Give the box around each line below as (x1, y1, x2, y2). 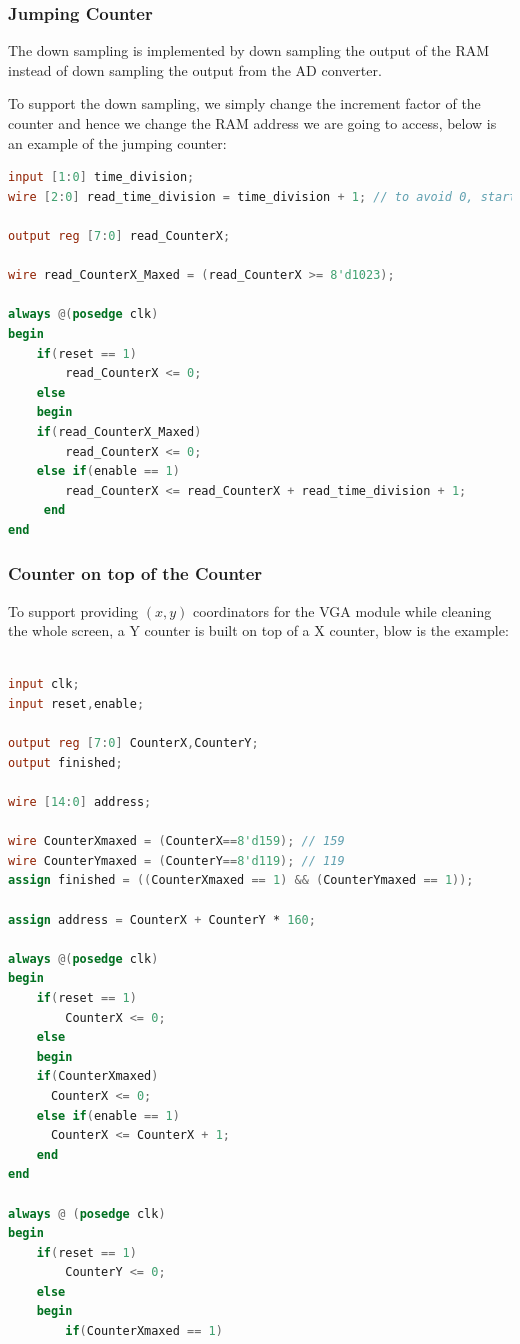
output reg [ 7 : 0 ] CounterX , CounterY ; (8, 736, 259, 751)
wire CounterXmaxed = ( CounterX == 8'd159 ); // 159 (8, 834, 345, 849)
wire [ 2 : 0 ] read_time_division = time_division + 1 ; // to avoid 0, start (8, 189, 517, 204)
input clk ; (8, 677, 80, 692)
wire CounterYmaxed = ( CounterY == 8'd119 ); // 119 (8, 853, 345, 868)
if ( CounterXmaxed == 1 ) (65, 1324, 223, 1339)
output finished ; (8, 755, 123, 770)
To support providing (8, 600, 139, 621)
